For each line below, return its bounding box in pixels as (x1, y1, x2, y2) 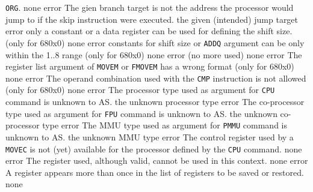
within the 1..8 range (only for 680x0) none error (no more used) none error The (5, 48, 302, 61)
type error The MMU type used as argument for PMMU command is (42, 119, 287, 131)
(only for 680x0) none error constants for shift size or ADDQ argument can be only (5, 36, 305, 49)
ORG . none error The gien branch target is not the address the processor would (5, 1, 294, 13)
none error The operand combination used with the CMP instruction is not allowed (5, 71, 306, 84)
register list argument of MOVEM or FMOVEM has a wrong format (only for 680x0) (5, 60, 294, 73)
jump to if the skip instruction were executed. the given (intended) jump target (5, 13, 299, 25)
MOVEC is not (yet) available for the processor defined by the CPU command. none (5, 142, 302, 155)
